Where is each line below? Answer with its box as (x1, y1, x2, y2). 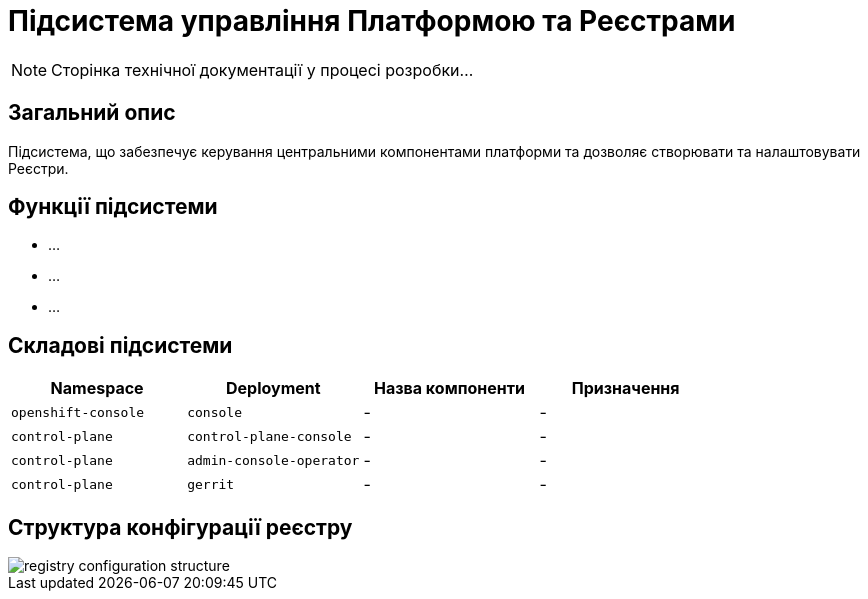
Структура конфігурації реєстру (8, 514, 353, 540)
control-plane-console (187, 428, 352, 444)
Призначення (571, 378, 680, 399)
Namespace (50, 378, 144, 399)
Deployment (225, 378, 321, 399)
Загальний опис (8, 100, 176, 126)
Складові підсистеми (8, 332, 233, 358)
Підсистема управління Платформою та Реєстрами (8, 4, 736, 38)
